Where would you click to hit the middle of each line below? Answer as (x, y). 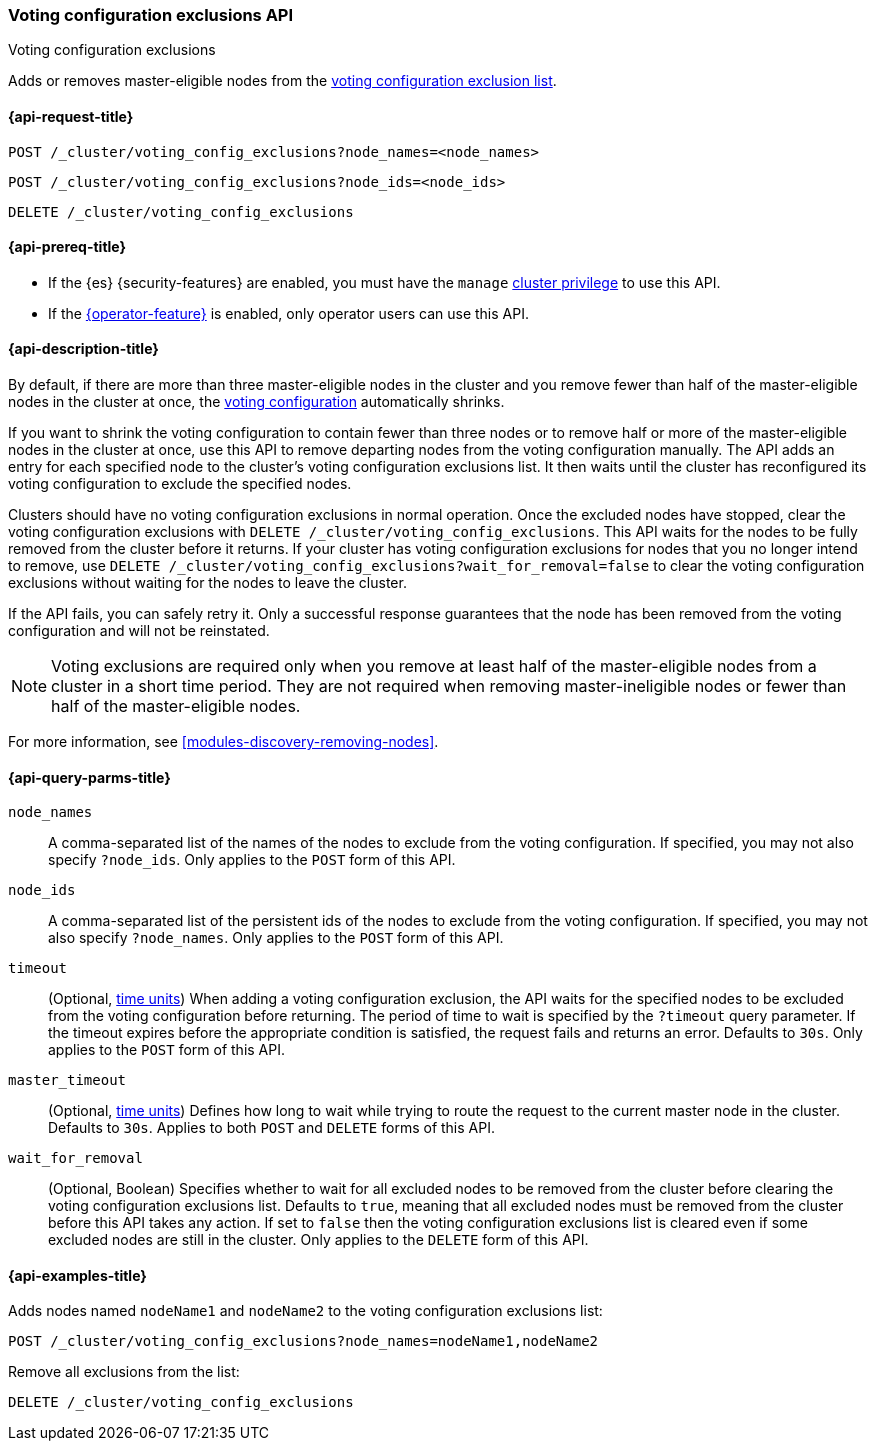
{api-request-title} (71, 116)
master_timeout (67, 1080)
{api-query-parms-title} (89, 777)
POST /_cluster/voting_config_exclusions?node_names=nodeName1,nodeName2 (303, 1341)
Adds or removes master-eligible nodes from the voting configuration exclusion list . (282, 81)
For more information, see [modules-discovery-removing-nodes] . (223, 742)
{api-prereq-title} (67, 247)
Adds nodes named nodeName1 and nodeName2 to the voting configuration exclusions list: (305, 1311)
